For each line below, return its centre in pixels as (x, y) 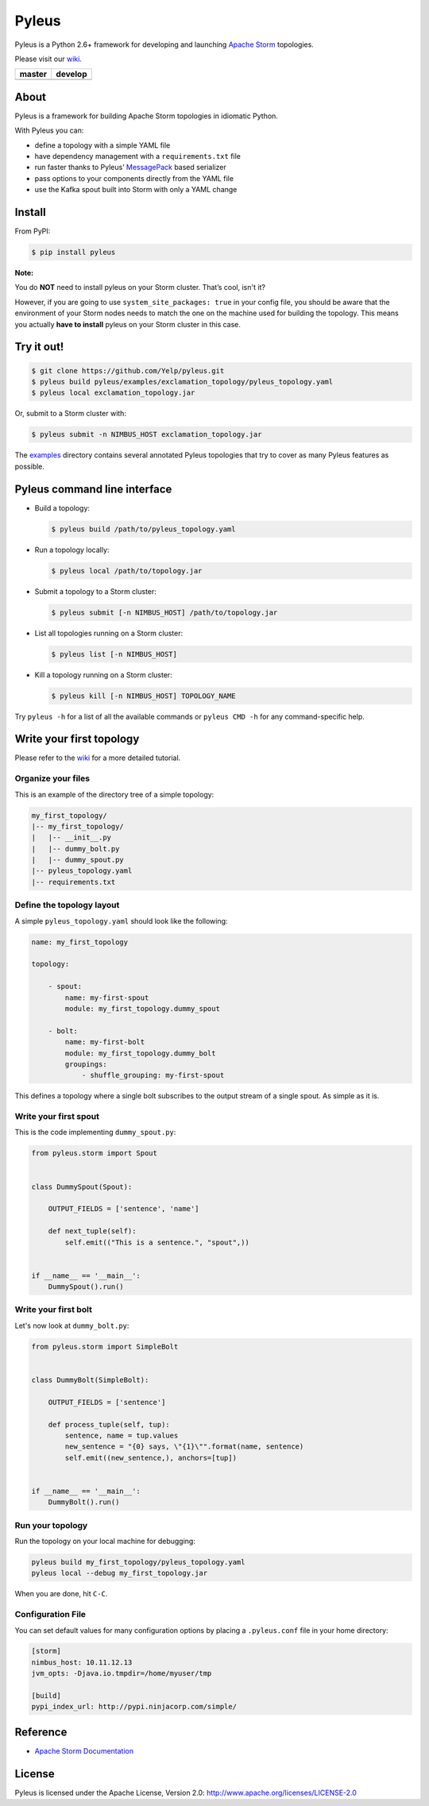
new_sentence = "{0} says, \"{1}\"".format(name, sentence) (184, 1447)
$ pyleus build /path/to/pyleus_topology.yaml (143, 529)
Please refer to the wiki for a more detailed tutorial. (98, 758)
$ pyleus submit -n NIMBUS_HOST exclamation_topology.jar (147, 434)
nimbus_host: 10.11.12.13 (82, 1662)
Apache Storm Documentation (84, 1750)
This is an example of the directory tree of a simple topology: (114, 794)
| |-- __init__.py (71, 837)
